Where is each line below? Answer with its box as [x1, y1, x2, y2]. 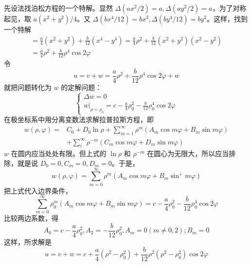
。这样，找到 [207, 14, 248, 23]
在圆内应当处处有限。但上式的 [11, 148, 107, 159]
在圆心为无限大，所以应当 [147, 148, 229, 159]
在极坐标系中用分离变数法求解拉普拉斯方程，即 [4, 114, 154, 124]
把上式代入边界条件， [4, 185, 72, 195]
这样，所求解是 [4, 237, 52, 247]
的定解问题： [61, 82, 102, 92]
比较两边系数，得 [4, 213, 58, 223]
